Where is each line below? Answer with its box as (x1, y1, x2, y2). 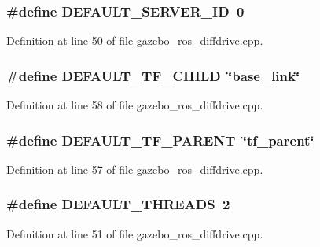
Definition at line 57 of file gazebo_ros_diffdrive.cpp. (6, 160, 263, 177)
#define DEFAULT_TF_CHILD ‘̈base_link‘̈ (6, 65, 300, 85)
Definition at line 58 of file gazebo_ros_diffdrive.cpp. (6, 97, 263, 113)
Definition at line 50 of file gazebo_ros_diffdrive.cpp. (6, 32, 263, 49)
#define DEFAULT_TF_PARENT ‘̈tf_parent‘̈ (6, 130, 314, 149)
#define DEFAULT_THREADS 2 (6, 194, 230, 214)
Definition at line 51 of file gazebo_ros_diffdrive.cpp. (6, 225, 263, 241)
